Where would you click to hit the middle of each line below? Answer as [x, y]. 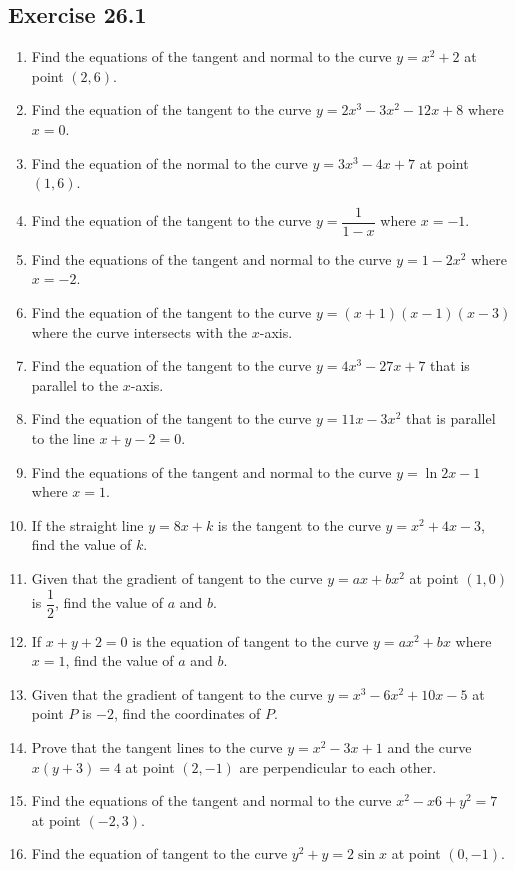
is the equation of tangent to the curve [250, 640]
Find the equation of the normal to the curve [169, 162]
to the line [63, 437]
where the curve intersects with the [139, 331]
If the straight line [87, 524]
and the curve [429, 746]
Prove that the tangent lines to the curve [157, 746]
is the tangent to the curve [299, 524]
